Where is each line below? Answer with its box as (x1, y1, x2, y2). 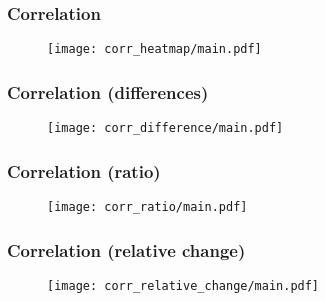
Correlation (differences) (7, 79, 209, 104)
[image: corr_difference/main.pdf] (47, 121, 284, 136)
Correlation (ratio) (7, 158, 161, 183)
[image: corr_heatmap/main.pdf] (47, 42, 262, 57)
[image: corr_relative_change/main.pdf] (47, 278, 320, 293)
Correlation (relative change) (7, 237, 246, 262)
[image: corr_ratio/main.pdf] (47, 199, 248, 214)
